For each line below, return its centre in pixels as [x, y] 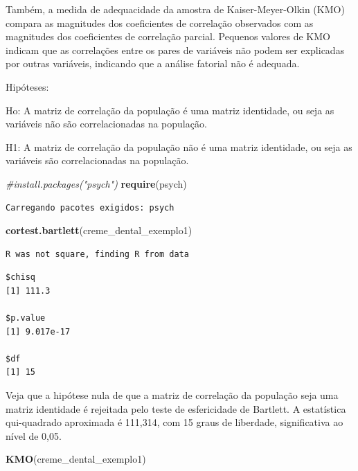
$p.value [26, 318]
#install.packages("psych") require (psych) [96, 183]
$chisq [20, 277]
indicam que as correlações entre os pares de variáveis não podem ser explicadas [175, 50]
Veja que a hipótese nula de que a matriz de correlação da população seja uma [172, 395]
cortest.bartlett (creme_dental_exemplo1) [99, 230]
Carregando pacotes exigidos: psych [90, 207]
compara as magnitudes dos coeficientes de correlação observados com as [160, 23]
